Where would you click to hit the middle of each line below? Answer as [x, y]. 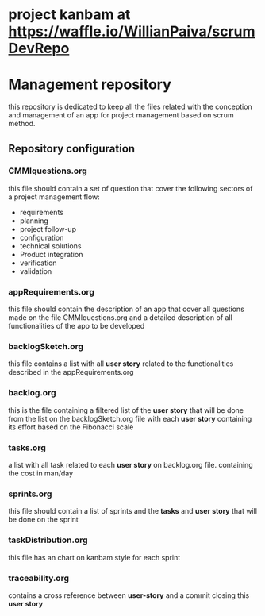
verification [38, 263]
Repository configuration [72, 148]
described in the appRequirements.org [71, 372]
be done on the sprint [44, 520]
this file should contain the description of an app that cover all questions [126, 309]
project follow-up [48, 229]
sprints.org [30, 494]
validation [36, 271]
